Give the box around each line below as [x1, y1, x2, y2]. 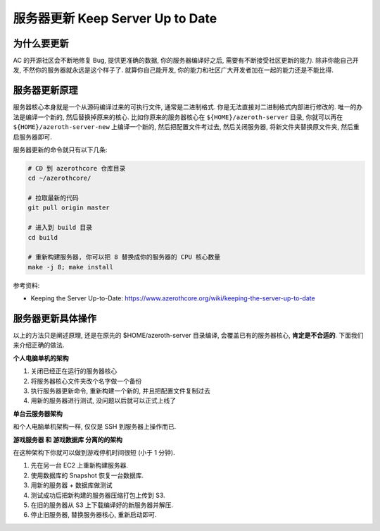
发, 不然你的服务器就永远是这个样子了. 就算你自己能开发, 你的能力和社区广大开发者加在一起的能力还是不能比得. [13, 66, 334, 74]
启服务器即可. [13, 133, 53, 141]
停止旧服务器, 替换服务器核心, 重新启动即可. [30, 511, 157, 519]
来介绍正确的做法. [13, 341, 65, 349]
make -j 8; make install [27, 263, 114, 271]
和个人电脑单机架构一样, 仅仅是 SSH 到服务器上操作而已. [13, 422, 177, 431]
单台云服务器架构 [13, 409, 63, 417]
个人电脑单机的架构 [13, 353, 69, 362]
